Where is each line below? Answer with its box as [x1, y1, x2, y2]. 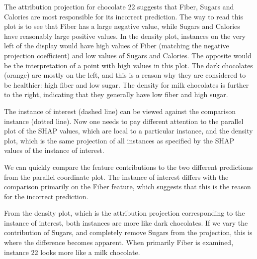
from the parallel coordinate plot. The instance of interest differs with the [4, 171, 229, 182]
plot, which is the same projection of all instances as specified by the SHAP [4, 135, 235, 145]
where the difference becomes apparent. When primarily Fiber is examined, [4, 237, 234, 248]
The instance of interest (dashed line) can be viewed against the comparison [4, 106, 236, 116]
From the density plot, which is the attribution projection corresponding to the [4, 208, 245, 218]
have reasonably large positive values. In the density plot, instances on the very [4, 30, 246, 41]
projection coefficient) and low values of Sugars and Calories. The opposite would [4, 50, 252, 60]
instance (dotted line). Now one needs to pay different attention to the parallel [4, 116, 244, 126]
